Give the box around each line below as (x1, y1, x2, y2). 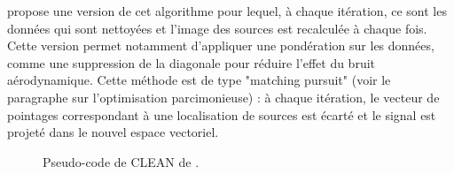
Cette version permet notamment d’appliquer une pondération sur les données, (7, 36, 434, 55)
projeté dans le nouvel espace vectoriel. (7, 123, 219, 141)
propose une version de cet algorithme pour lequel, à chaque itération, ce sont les (7, 2, 447, 19)
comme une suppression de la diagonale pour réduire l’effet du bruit (7, 53, 376, 72)
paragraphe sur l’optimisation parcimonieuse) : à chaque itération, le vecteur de (7, 87, 440, 106)
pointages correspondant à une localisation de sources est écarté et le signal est (7, 105, 436, 124)
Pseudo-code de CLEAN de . (43, 152, 200, 170)
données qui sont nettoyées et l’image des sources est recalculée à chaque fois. (7, 19, 427, 37)
